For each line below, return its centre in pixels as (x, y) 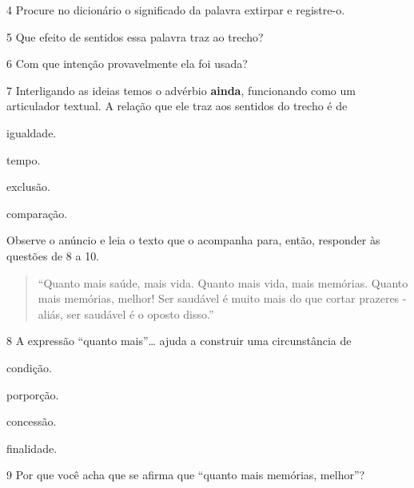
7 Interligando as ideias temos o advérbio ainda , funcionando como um (181, 90)
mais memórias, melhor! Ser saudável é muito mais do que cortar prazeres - (222, 298)
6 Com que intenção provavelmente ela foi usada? (127, 63)
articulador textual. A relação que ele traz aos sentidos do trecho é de (177, 106)
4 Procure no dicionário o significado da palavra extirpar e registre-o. (176, 10)
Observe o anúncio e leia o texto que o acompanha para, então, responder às (193, 240)
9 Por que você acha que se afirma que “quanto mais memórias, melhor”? (186, 475)
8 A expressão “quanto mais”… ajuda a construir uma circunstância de (179, 341)
